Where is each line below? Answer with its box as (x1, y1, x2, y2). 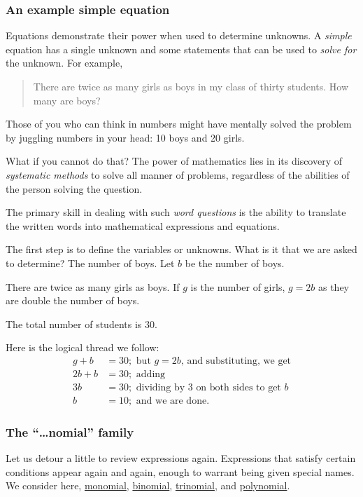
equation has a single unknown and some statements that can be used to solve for (6, 41, 357, 56)
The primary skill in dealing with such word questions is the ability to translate (6, 205, 346, 219)
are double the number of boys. (6, 293, 140, 308)
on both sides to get (196, 382, 281, 393)
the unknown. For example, (6, 55, 123, 70)
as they (318, 279, 350, 294)
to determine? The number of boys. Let (6, 255, 175, 270)
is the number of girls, (190, 279, 285, 294)
